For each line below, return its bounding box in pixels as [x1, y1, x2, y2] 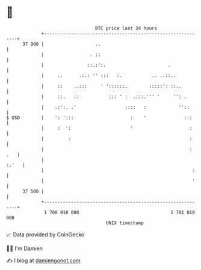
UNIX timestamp [105, 219, 144, 226]
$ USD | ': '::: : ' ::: [6, 114, 193, 121]
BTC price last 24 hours [95, 25, 158, 31]
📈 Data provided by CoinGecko [6, 231, 85, 238]
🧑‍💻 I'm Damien [6, 245, 43, 252]
